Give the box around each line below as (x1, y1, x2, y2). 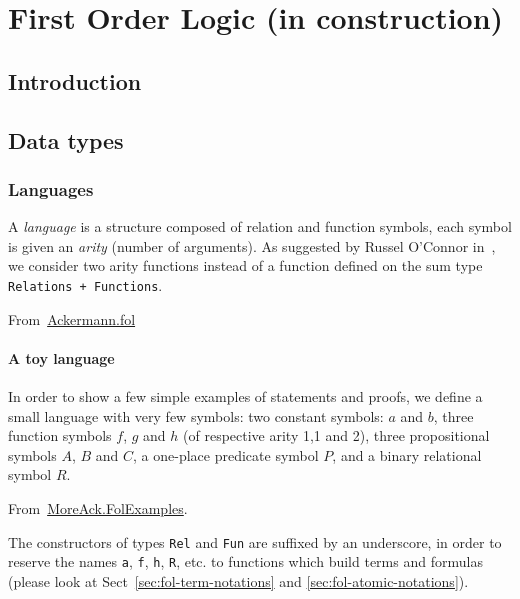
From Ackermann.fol (8, 308, 136, 329)
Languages (8, 176, 94, 201)
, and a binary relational (332, 444, 482, 465)
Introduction (8, 65, 142, 96)
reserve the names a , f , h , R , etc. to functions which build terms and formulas (8, 551, 483, 572)
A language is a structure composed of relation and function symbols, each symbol (8, 216, 512, 237)
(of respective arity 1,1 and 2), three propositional (183, 425, 490, 446)
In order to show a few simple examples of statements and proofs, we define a (8, 385, 483, 406)
